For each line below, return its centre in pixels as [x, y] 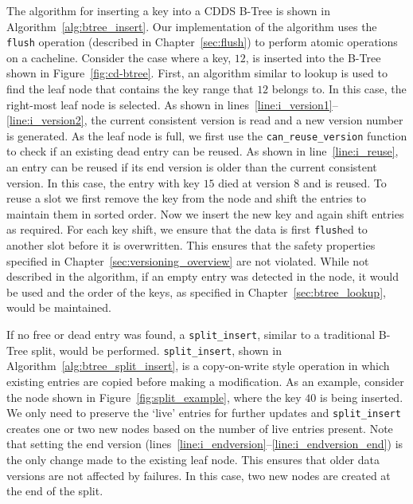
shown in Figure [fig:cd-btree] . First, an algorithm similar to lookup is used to [197, 73]
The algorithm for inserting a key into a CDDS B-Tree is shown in [168, 10]
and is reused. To [345, 182]
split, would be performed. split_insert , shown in [156, 350]
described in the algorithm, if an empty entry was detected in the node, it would [203, 276]
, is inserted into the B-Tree [313, 57]
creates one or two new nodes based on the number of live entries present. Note [200, 428]
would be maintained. [59, 307]
